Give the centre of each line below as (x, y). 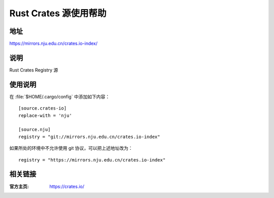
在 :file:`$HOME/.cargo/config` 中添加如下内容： (60, 96)
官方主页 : (19, 186)
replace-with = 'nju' (45, 115)
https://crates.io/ (67, 186)
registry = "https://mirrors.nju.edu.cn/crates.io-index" (92, 160)
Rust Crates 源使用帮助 (58, 13)
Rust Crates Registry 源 (34, 70)
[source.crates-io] (43, 108)
